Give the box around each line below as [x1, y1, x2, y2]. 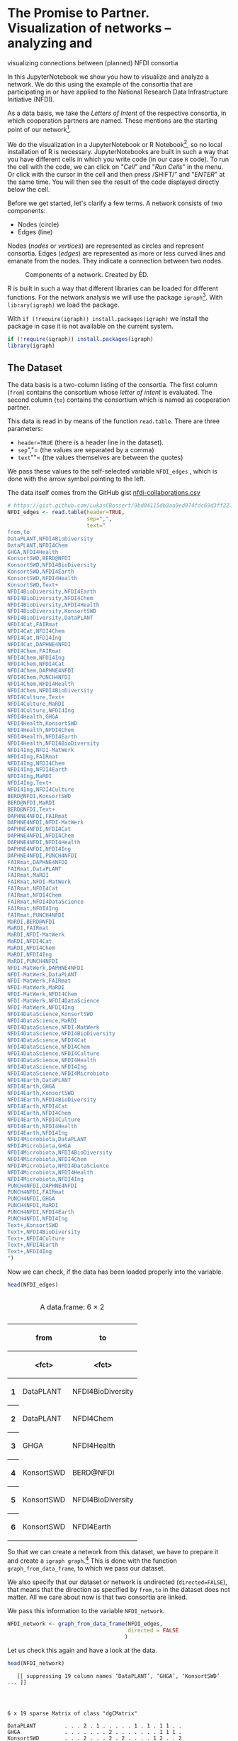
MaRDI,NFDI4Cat [7, 938, 52, 945]
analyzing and [7, 36, 93, 51]
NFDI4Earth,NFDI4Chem [7, 1109, 72, 1116]
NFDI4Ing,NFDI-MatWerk [7, 746, 74, 753]
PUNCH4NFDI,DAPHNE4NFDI [7, 1182, 78, 1189]
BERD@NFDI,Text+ [7, 806, 55, 813]
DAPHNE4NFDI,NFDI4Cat [7, 826, 72, 833]
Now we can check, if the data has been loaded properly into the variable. [7, 1267, 223, 1276]
